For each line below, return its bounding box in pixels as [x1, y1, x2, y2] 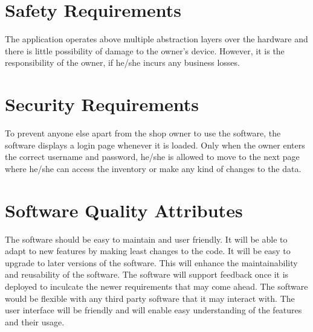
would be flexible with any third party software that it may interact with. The [5, 292, 295, 304]
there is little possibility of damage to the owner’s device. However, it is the [5, 44, 285, 57]
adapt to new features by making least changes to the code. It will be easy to [5, 244, 291, 257]
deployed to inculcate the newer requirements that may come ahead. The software [5, 279, 308, 292]
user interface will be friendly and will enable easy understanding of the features [5, 304, 302, 316]
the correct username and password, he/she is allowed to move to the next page [5, 150, 300, 163]
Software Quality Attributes [5, 197, 243, 222]
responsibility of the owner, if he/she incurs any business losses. [5, 56, 240, 69]
